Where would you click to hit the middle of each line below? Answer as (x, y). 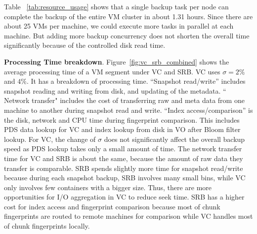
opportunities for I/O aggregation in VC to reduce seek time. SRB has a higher (124, 197)
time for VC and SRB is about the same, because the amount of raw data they (124, 158)
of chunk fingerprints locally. (47, 226)
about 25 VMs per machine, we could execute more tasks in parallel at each (119, 26)
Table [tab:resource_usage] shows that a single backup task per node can (116, 6)
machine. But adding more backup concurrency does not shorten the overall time (127, 35)
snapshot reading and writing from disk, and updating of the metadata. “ (115, 90)
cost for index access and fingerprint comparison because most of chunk (112, 206)
